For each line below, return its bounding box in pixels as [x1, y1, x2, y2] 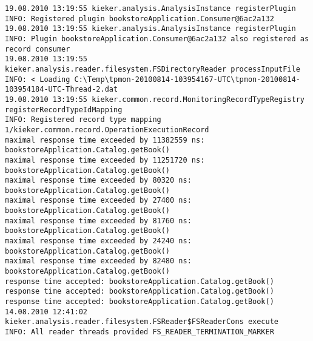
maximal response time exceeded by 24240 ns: [5, 237, 192, 246]
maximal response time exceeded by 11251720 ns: [5, 155, 205, 164]
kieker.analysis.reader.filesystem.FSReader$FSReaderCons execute [5, 317, 279, 326]
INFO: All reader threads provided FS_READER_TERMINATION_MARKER [5, 328, 274, 336]
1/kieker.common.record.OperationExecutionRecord [5, 125, 209, 134]
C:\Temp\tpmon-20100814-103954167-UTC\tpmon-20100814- [74, 75, 300, 84]
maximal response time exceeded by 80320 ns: [5, 176, 192, 185]
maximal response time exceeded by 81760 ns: [5, 216, 192, 225]
